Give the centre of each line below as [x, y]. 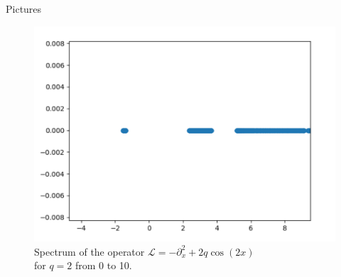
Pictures [24, 9]
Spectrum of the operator [90, 251]
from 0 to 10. [104, 265]
